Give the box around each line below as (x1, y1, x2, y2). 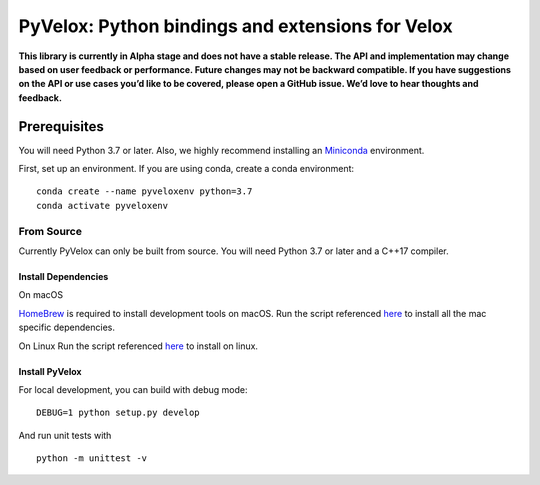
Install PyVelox (18, 365, 82, 377)
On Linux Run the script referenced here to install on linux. (18, 340, 259, 352)
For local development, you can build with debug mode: (18, 383, 248, 395)
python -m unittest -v (36, 453, 148, 464)
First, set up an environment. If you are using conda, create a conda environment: (18, 163, 355, 175)
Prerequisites (18, 118, 104, 135)
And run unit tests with (18, 429, 112, 441)
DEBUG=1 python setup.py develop (36, 407, 200, 419)
